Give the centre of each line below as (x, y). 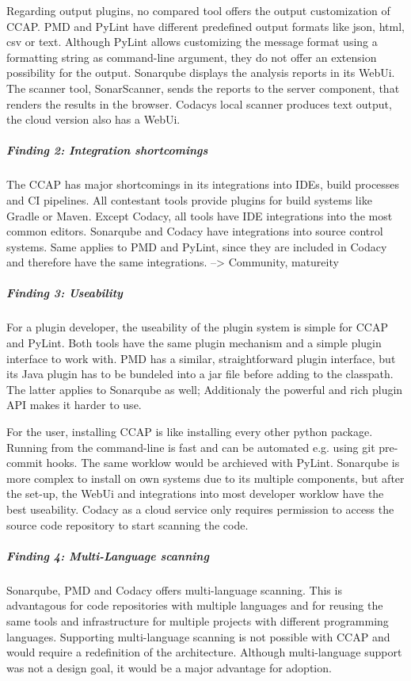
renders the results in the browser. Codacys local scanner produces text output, (199, 103)
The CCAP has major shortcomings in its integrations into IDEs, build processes (203, 184)
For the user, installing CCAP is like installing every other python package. (190, 431)
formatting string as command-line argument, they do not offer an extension (192, 57)
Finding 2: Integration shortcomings (107, 150)
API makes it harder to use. (74, 405)
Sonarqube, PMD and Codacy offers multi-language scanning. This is (174, 589)
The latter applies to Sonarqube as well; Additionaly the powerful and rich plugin (205, 389)
